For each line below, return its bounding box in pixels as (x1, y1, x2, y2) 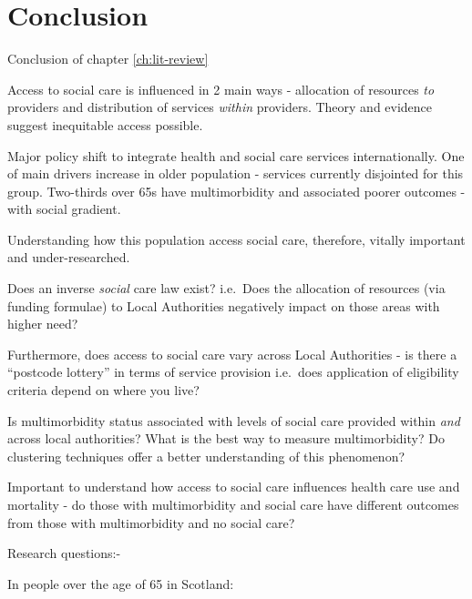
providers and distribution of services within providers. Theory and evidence (7, 97, 433, 117)
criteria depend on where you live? (7, 381, 200, 400)
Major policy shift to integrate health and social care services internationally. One (7, 146, 465, 165)
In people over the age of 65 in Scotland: (7, 574, 234, 593)
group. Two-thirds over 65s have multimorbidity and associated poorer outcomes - (7, 181, 466, 200)
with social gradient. (7, 199, 121, 218)
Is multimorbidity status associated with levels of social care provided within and (7, 411, 460, 430)
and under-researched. (7, 248, 130, 267)
